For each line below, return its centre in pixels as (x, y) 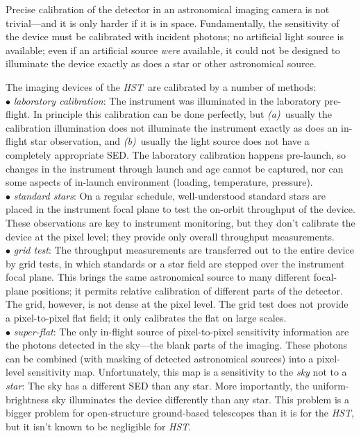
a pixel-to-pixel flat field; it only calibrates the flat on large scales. (146, 318)
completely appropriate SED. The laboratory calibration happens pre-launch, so (176, 154)
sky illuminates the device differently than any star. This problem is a (200, 399)
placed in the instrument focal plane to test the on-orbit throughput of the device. (180, 209)
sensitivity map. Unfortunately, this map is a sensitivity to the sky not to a (187, 372)
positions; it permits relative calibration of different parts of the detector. (187, 290)
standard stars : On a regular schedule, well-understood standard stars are (169, 195)
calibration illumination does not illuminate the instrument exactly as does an (172, 127)
